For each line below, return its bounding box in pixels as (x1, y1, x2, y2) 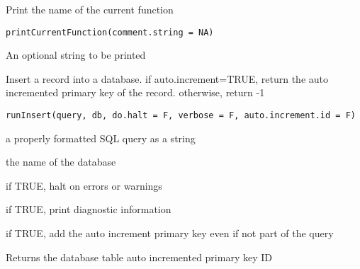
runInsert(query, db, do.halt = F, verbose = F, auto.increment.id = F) (6, 110, 356, 121)
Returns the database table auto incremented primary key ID (6, 249, 272, 264)
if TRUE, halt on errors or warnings (6, 178, 162, 193)
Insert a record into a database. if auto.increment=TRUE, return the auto (6, 71, 329, 86)
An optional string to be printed (6, 47, 146, 62)
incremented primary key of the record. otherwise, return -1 (6, 85, 265, 100)
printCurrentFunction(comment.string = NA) (6, 27, 214, 38)
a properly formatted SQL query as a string (6, 130, 196, 145)
